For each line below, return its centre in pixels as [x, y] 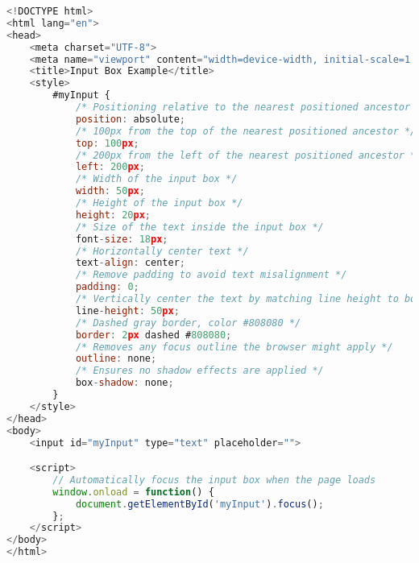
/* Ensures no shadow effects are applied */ [199, 371]
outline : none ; [116, 359]
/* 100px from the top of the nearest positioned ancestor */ [246, 131]
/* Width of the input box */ [156, 179]
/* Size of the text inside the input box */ [199, 227]
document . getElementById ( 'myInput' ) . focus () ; [199, 504]
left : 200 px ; [110, 167]
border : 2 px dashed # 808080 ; [153, 335]
